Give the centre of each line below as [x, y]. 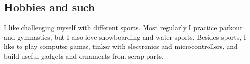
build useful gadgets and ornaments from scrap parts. [84, 56]
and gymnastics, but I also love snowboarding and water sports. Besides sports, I [125, 37]
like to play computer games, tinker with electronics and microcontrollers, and [121, 46]
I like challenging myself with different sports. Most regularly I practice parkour [123, 27]
